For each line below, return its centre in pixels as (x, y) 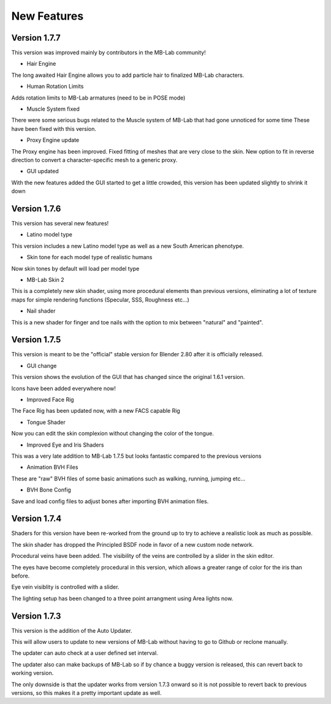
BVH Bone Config (49, 490)
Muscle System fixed (53, 109)
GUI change (42, 366)
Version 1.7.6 (36, 209)
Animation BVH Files (52, 467)
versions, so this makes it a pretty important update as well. (86, 693)
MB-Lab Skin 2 (45, 280)
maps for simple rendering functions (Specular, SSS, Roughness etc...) (100, 299)
